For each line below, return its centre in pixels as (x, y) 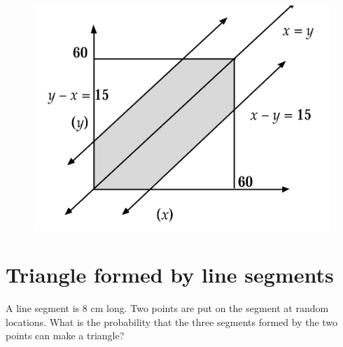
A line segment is (43, 308)
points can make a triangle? (65, 335)
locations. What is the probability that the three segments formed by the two (172, 321)
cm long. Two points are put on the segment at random (210, 308)
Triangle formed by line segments (170, 275)
